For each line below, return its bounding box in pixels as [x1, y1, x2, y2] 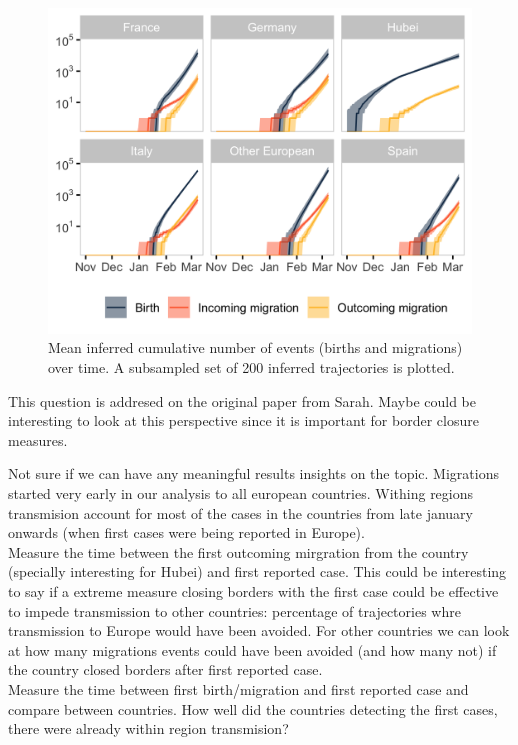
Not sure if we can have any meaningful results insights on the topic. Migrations [8, 463, 499, 484]
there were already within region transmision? [8, 718, 289, 739]
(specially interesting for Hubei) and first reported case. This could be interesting [8, 561, 507, 582]
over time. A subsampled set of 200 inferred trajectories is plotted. [48, 357, 455, 378]
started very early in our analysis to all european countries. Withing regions [8, 483, 474, 504]
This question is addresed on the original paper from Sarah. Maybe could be [8, 390, 476, 411]
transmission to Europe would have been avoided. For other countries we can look [8, 620, 510, 641]
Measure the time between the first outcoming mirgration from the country [8, 541, 469, 562]
